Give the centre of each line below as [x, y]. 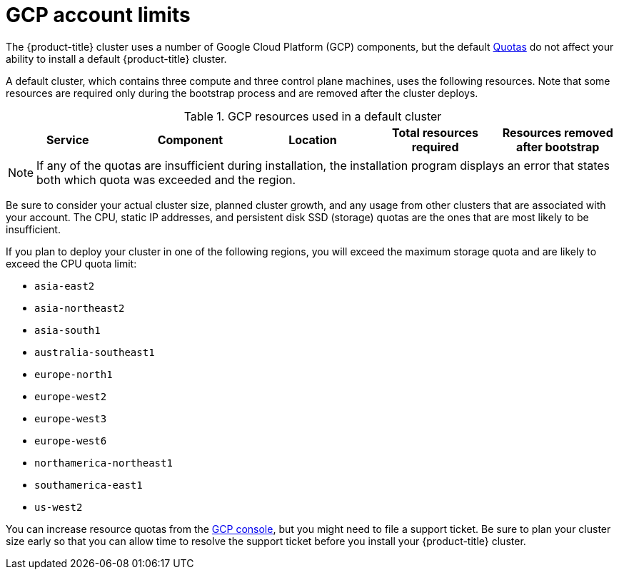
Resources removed [558, 132]
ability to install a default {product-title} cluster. [116, 58]
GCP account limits [98, 15]
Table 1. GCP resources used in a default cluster [313, 116]
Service [67, 139]
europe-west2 [71, 396]
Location [313, 139]
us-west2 [59, 507]
